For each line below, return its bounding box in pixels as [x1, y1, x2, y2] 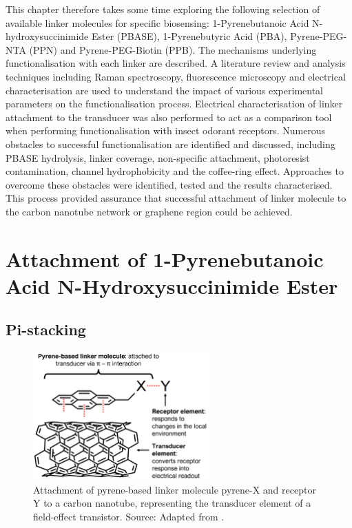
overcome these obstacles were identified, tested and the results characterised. [6, 177, 333, 191]
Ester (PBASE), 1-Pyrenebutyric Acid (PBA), [91, 29, 287, 43]
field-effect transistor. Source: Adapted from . [33, 509, 225, 524]
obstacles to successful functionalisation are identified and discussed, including [6, 136, 335, 151]
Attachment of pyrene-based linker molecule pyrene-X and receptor [33, 482, 316, 496]
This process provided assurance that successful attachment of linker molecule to [6, 191, 346, 205]
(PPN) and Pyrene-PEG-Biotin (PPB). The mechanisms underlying [29, 42, 317, 56]
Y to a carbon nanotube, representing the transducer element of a [33, 496, 311, 510]
